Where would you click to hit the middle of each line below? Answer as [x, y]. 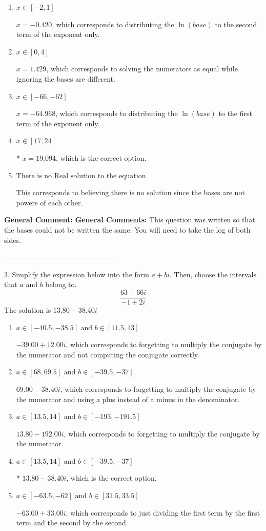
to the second [236, 24]
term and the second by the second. [72, 523]
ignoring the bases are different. [66, 78]
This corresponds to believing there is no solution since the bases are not [130, 192]
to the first [235, 113]
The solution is [28, 309]
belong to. [61, 284]
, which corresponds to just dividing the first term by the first [163, 512]
